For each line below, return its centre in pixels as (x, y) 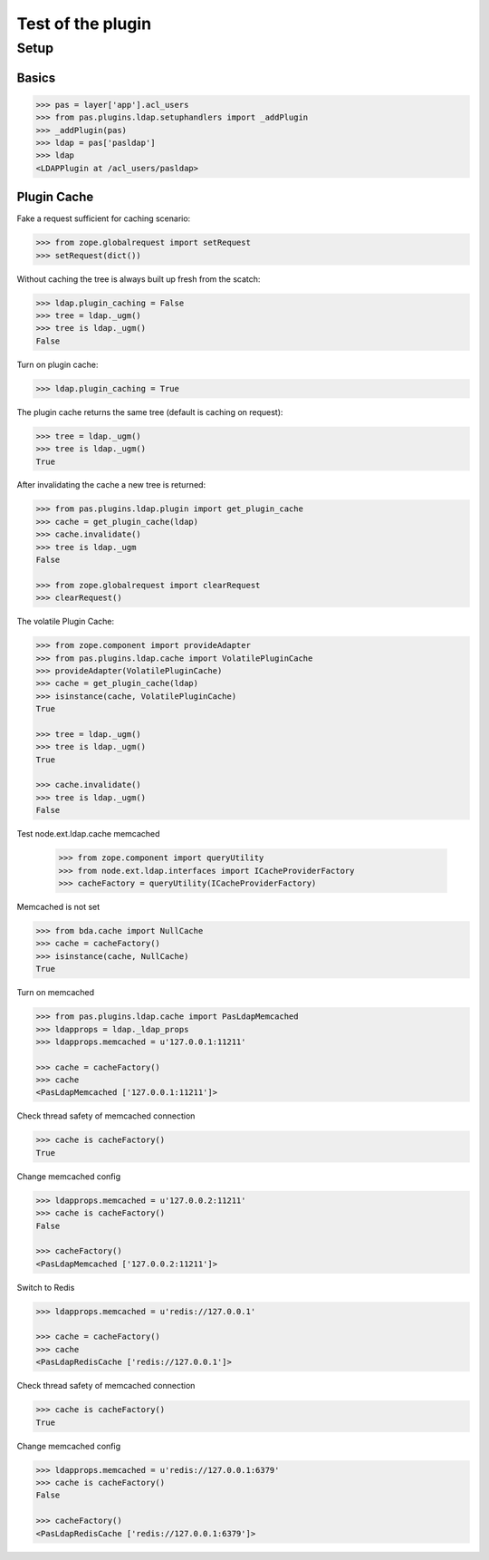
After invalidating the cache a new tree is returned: (111, 485)
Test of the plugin (84, 24)
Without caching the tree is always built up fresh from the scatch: (139, 279)
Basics (36, 78)
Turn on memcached (56, 993)
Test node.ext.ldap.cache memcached (88, 834)
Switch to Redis (46, 1287)
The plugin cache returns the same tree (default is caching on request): (150, 412)
